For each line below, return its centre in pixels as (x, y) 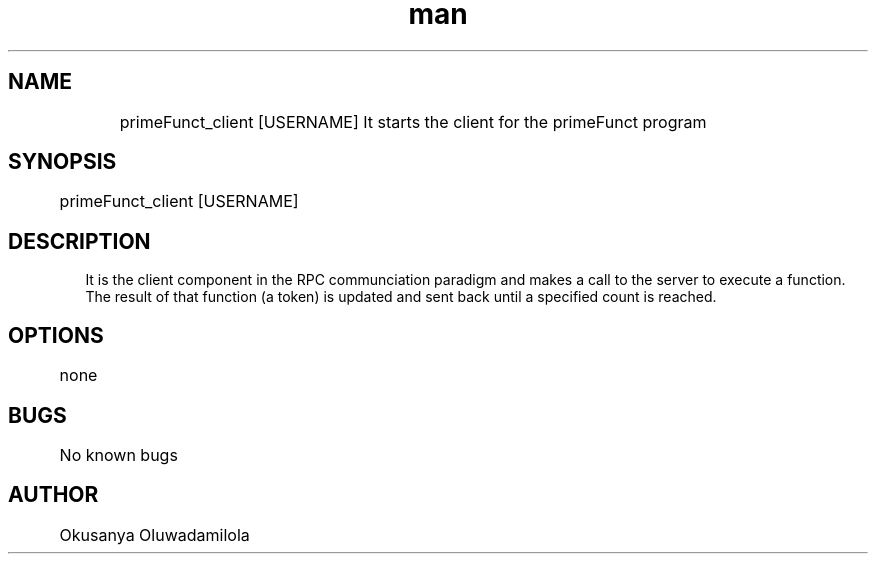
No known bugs (118, 454)
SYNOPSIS (62, 162)
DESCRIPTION (79, 241)
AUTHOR (53, 495)
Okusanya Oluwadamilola (154, 534)
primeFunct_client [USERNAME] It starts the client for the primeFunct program (413, 121)
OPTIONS (56, 335)
